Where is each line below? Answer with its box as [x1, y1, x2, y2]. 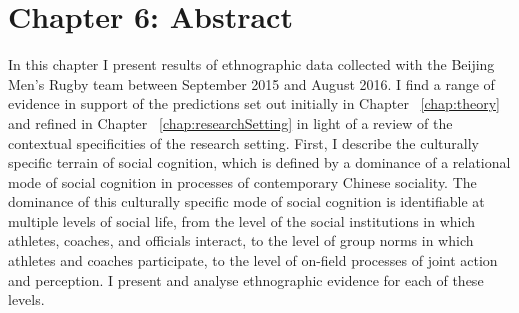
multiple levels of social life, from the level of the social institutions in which [8, 210, 476, 231]
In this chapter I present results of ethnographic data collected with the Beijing [8, 54, 495, 75]
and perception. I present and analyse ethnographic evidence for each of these [8, 269, 484, 290]
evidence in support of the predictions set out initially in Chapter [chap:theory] [8, 93, 501, 114]
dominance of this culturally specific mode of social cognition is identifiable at [8, 191, 485, 212]
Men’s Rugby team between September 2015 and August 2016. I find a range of [8, 73, 495, 94]
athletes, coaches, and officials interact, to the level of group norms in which [8, 230, 474, 251]
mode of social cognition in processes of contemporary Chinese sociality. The [8, 171, 477, 192]
